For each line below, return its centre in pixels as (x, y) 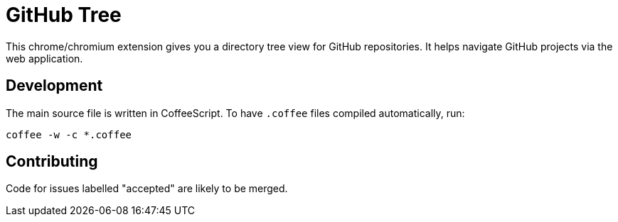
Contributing (52, 162)
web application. (44, 58)
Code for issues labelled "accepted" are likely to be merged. (147, 189)
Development (54, 86)
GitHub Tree (64, 15)
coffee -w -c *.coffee (69, 134)
